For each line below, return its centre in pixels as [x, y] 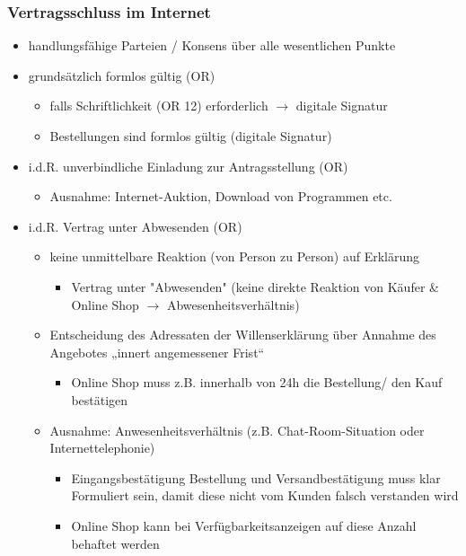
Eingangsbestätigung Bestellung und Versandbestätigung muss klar [256, 477]
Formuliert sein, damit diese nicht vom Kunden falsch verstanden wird [265, 495]
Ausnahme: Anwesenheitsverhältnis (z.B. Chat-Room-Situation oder [237, 430]
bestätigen [100, 399]
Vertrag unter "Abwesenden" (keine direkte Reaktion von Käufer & [255, 286]
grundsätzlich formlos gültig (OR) [122, 75]
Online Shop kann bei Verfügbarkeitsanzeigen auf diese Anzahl [244, 525]
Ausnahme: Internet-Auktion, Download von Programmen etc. [221, 196]
